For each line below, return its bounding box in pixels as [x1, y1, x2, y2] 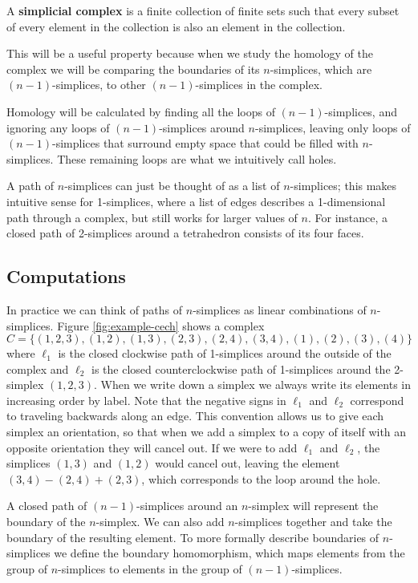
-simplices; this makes [290, 177, 397, 194]
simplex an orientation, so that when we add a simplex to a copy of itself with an [6, 423, 407, 440]
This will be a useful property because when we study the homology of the [6, 45, 373, 62]
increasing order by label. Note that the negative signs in [6, 391, 286, 408]
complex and [6, 360, 69, 377]
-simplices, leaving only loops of [254, 119, 411, 136]
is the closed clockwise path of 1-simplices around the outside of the [58, 345, 392, 362]
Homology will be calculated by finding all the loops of [6, 103, 275, 119]
